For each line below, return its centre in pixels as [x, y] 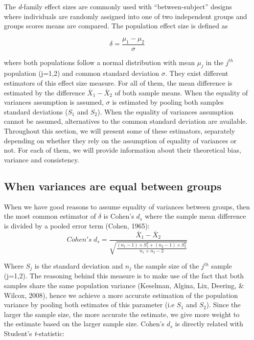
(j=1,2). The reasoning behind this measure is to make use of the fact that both [124, 276]
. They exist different [197, 73]
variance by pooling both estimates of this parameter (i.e [89, 305]
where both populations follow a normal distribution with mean [99, 62]
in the [215, 62]
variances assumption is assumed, [54, 102]
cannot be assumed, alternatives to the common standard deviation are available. [126, 121]
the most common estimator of [50, 216]
